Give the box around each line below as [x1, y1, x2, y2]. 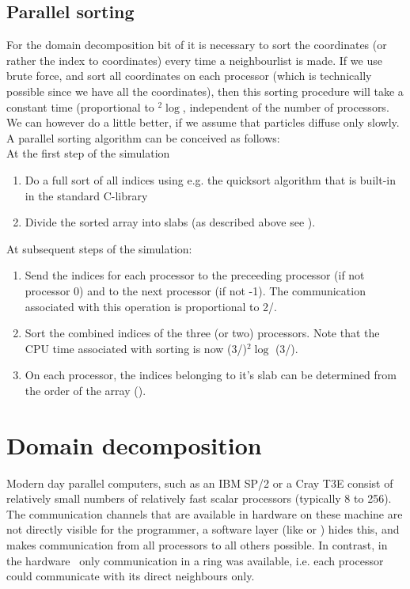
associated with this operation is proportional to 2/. [25, 298, 277, 314]
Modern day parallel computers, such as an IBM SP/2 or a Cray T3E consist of [6, 474, 393, 491]
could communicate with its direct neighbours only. [6, 568, 255, 584]
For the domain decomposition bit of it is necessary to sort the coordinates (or [6, 36, 387, 53]
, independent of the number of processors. [182, 98, 389, 115]
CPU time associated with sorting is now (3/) [25, 340, 247, 356]
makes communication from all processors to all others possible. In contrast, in [6, 536, 388, 553]
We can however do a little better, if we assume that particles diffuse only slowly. [6, 114, 400, 131]
